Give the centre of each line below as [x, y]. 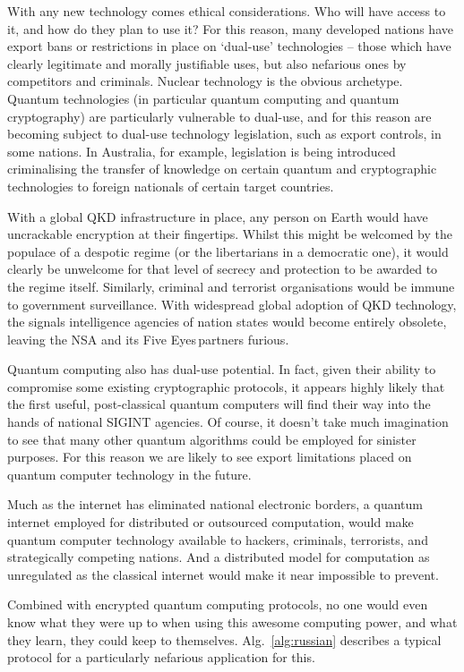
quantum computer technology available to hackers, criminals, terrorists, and [218, 539]
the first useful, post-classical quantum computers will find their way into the [219, 404]
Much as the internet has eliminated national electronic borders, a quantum [215, 504]
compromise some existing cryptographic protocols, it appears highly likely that [226, 386]
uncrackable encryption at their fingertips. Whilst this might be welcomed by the [230, 234]
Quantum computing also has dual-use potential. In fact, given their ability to [222, 369]
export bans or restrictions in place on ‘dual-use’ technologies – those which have [229, 46]
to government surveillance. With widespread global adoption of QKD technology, [232, 304]
